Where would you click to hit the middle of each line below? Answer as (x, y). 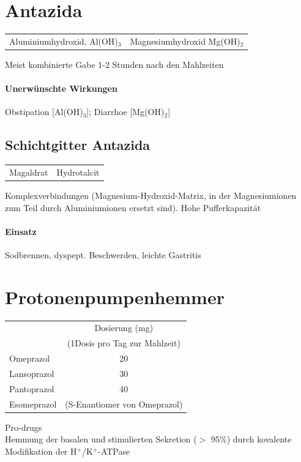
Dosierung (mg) (124, 328)
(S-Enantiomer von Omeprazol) (124, 404)
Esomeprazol (33, 404)
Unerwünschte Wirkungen (61, 88)
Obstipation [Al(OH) (44, 112)
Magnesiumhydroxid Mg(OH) (185, 41)
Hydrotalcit (78, 172)
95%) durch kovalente (251, 439)
